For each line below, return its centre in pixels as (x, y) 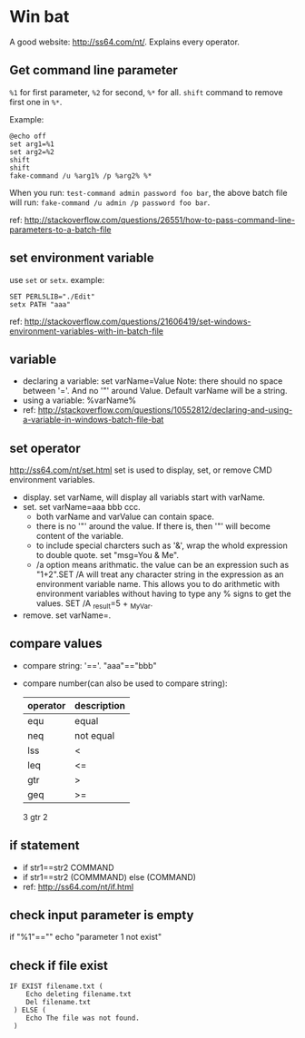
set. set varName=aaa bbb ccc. (81, 507)
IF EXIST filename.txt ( (56, 986)
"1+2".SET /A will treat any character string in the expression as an (160, 574)
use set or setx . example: (57, 279)
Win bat (39, 17)
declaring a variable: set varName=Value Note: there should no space (152, 381)
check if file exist (59, 965)
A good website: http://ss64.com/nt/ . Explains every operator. (125, 42)
